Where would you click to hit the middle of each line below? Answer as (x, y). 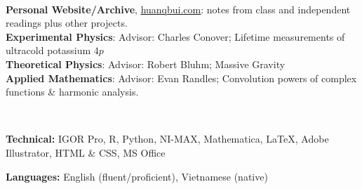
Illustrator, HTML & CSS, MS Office (86, 152)
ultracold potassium (48, 50)
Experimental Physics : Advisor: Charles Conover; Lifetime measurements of (175, 36)
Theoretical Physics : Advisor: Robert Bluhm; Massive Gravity (146, 64)
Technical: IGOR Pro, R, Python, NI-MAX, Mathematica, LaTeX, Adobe (167, 139)
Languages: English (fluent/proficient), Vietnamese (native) (137, 176)
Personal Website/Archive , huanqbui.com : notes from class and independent (178, 9)
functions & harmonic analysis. (72, 92)
